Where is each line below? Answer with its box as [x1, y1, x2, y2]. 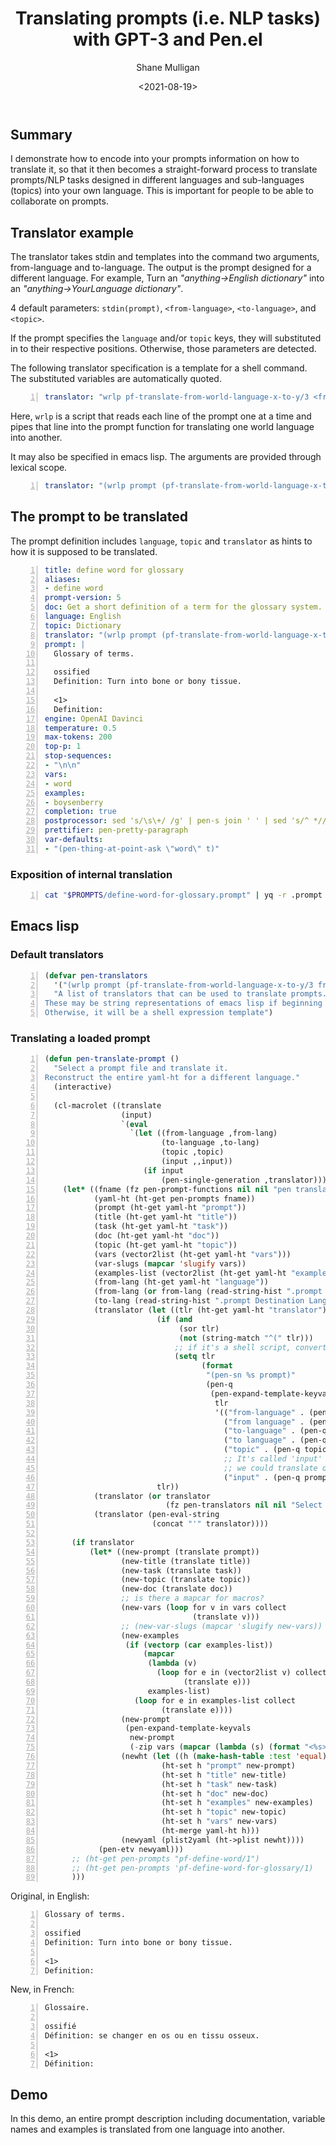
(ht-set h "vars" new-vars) [161, 1817, 278, 1827]
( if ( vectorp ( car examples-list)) [124, 1640, 274, 1650]
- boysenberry [44, 797, 104, 807]
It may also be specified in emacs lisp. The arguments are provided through [10, 451, 322, 463]
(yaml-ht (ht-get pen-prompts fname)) [93, 1193, 256, 1204]
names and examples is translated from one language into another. [10, 2123, 285, 2136]
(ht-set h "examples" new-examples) [161, 1798, 314, 1808]
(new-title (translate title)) [120, 1556, 252, 1566]
